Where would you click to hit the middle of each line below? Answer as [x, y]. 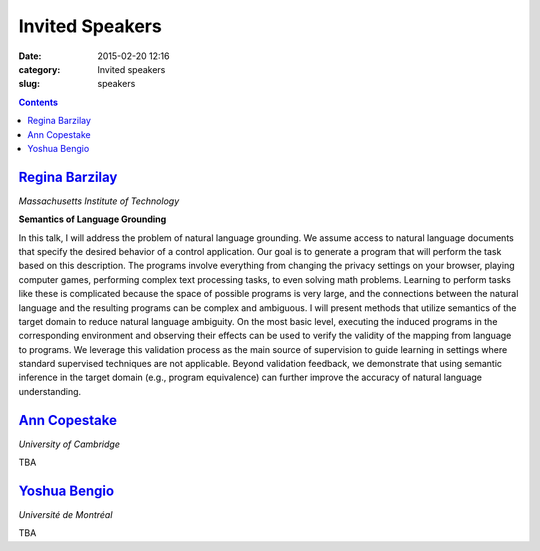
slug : [29, 84]
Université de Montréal [65, 515]
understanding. [50, 391]
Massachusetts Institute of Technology [99, 201]
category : [39, 69]
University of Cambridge [69, 444]
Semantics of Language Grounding [92, 219]
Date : [30, 56]
